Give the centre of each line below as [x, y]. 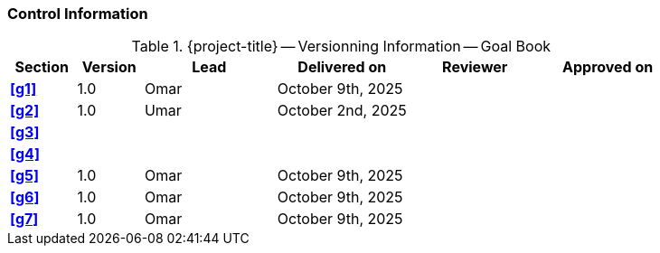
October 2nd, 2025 [342, 111]
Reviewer [475, 67]
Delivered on [342, 67]
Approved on [608, 67]
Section [42, 67]
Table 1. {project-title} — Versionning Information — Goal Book [341, 47]
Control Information [78, 14]
